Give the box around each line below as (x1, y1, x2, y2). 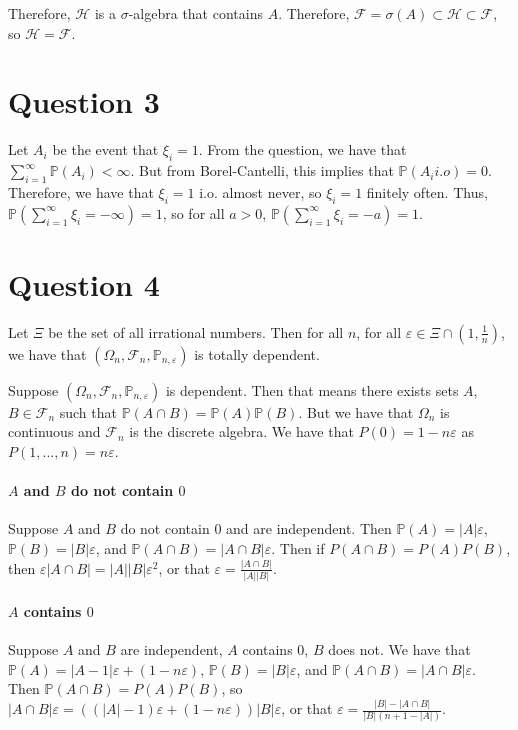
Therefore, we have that (8, 181, 154, 202)
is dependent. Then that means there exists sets (165, 379, 459, 400)
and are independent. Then (226, 518, 392, 539)
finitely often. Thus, (366, 181, 488, 202)
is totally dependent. (194, 343, 320, 364)
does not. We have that (328, 639, 471, 660)
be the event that (52, 139, 159, 160)
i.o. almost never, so (199, 181, 322, 202)
